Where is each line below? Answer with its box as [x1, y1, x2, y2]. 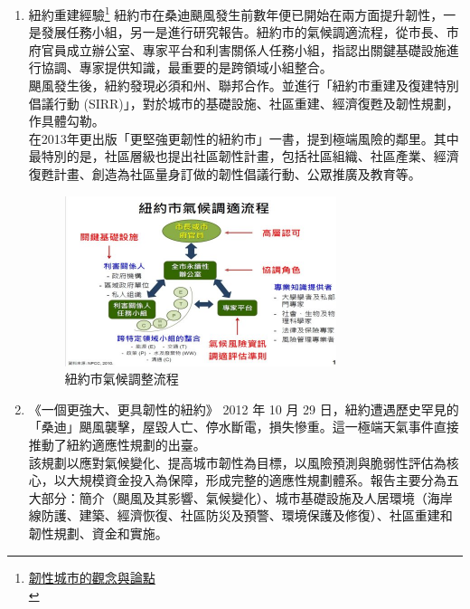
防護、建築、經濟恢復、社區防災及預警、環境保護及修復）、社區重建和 [41, 506, 453, 525]
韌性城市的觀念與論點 [28, 567, 155, 586]
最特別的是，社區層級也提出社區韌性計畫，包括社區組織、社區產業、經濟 [28, 147, 459, 166]
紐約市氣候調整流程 [64, 369, 179, 388]
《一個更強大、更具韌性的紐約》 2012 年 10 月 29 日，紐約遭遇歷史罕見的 [28, 399, 459, 418]
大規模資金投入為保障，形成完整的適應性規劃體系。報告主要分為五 [66, 471, 459, 490]
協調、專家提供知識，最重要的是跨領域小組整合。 [41, 58, 333, 77]
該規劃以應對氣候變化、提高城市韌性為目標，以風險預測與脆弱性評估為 [28, 452, 446, 471]
